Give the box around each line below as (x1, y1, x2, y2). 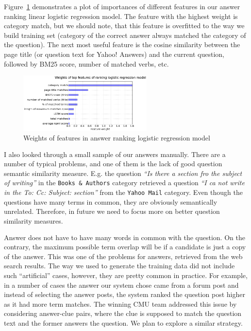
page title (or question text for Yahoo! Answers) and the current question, (4, 49, 224, 59)
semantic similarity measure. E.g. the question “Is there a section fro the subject (4, 168, 242, 178)
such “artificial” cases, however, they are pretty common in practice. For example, (4, 270, 248, 280)
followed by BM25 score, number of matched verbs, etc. (4, 58, 169, 69)
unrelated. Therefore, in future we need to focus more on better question (4, 206, 220, 216)
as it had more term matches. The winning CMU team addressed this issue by (4, 298, 237, 309)
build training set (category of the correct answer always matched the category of (4, 30, 246, 40)
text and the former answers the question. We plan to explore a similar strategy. (4, 317, 243, 328)
